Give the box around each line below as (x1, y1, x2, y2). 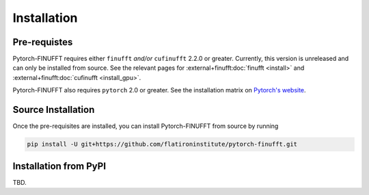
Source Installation (12, 104, 95, 116)
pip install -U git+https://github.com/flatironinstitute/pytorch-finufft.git (27, 140, 297, 148)
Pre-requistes (12, 36, 73, 48)
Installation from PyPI (12, 160, 106, 172)
